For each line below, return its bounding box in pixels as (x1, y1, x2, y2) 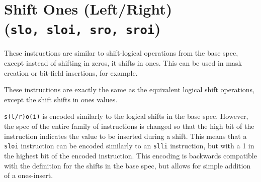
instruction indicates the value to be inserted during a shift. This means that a (4, 130, 247, 141)
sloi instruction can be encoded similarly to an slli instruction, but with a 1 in (4, 140, 254, 151)
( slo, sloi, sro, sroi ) (4, 18, 161, 39)
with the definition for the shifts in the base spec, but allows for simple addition (4, 160, 251, 170)
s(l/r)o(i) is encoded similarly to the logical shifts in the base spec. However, (4, 111, 248, 121)
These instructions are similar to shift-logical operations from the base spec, (4, 48, 238, 58)
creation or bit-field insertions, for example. (4, 67, 138, 78)
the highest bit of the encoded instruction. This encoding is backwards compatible (4, 150, 257, 160)
